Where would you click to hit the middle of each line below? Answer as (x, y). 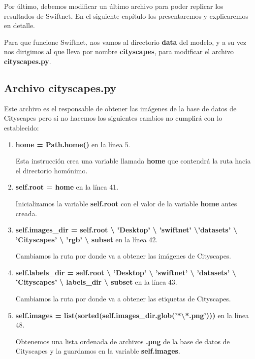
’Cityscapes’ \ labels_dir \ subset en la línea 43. (96, 282)
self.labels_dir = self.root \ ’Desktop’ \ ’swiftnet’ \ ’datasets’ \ (126, 272)
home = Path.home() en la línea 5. (73, 144)
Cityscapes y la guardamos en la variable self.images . (98, 351)
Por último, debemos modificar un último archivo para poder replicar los (114, 6)
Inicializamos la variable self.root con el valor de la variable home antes (126, 203)
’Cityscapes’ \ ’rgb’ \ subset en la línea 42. (87, 239)
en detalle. (19, 25)
